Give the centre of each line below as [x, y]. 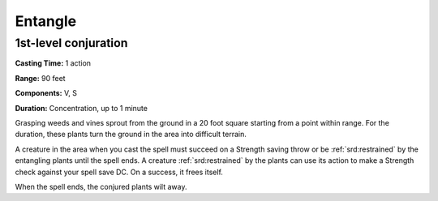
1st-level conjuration [71, 43]
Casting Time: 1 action [53, 63]
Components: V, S [46, 93]
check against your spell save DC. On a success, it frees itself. [119, 172]
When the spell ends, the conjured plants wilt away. [101, 186]
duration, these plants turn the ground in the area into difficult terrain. [131, 135]
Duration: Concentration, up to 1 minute [81, 108]
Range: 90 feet [40, 78]
